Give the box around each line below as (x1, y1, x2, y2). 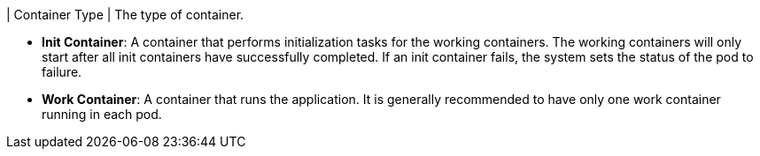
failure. (42, 64, 82, 79)
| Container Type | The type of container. (6, 7, 244, 22)
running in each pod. (42, 107, 162, 122)
